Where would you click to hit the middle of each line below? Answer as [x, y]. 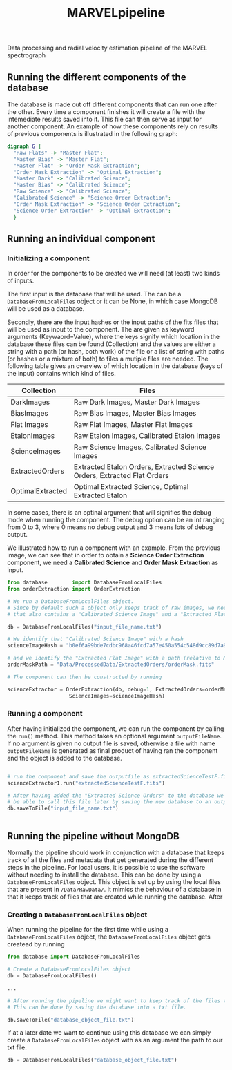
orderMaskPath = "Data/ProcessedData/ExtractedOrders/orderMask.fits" [111, 665]
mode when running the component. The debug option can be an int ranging [116, 520]
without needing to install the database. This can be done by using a [104, 875]
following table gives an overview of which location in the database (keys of [115, 366]
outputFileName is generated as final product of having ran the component [113, 750]
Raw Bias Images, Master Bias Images [135, 414]
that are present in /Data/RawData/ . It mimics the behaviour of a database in [115, 890]
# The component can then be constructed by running [85, 677]
